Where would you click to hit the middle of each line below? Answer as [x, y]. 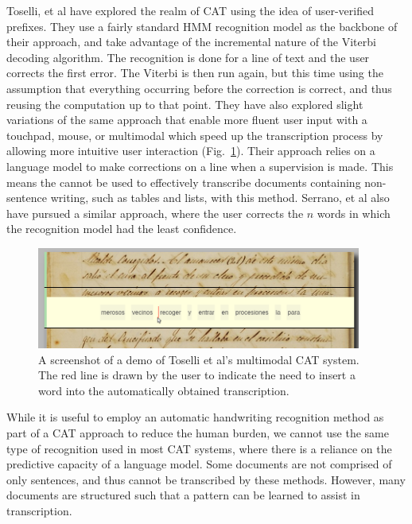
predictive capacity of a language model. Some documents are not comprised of [199, 464]
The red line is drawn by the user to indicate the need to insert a [197, 375]
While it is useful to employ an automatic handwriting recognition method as [195, 417]
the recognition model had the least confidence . [122, 229]
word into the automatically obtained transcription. [164, 390]
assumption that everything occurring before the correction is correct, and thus [199, 88]
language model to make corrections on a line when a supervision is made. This [200, 166]
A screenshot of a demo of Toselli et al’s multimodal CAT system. [199, 359]
